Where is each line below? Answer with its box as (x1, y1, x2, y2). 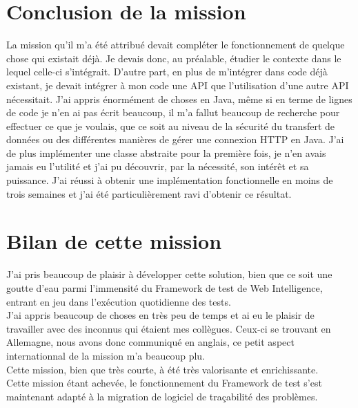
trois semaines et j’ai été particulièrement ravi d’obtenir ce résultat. (6, 186, 292, 201)
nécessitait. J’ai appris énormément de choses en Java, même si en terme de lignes (6, 91, 352, 106)
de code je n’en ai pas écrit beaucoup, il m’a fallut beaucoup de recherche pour (6, 105, 340, 120)
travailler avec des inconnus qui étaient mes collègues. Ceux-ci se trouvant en (6, 321, 331, 335)
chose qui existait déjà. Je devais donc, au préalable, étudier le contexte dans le (6, 50, 341, 65)
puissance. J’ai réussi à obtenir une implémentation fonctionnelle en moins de (6, 173, 333, 187)
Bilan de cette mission (6, 227, 222, 255)
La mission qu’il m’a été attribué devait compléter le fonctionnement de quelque (6, 37, 345, 52)
